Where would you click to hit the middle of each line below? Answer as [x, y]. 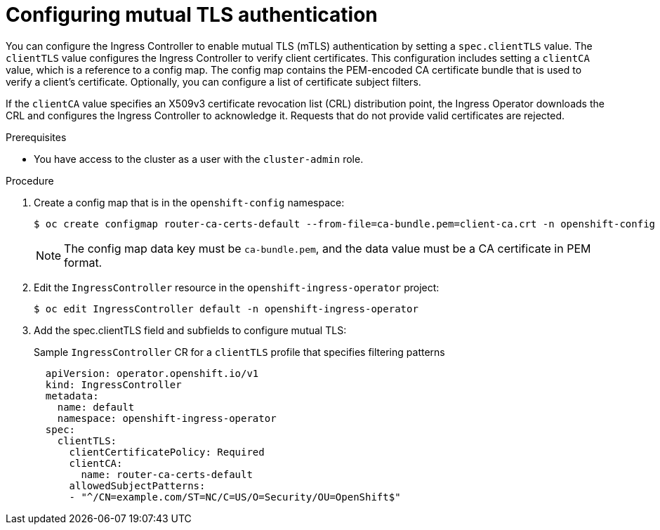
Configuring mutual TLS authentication [192, 15]
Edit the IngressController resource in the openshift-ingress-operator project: [237, 287]
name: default [96, 407]
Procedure [30, 180]
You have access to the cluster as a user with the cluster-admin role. [199, 159]
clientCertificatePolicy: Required [167, 452]
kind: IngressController [113, 384]
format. [83, 262]
